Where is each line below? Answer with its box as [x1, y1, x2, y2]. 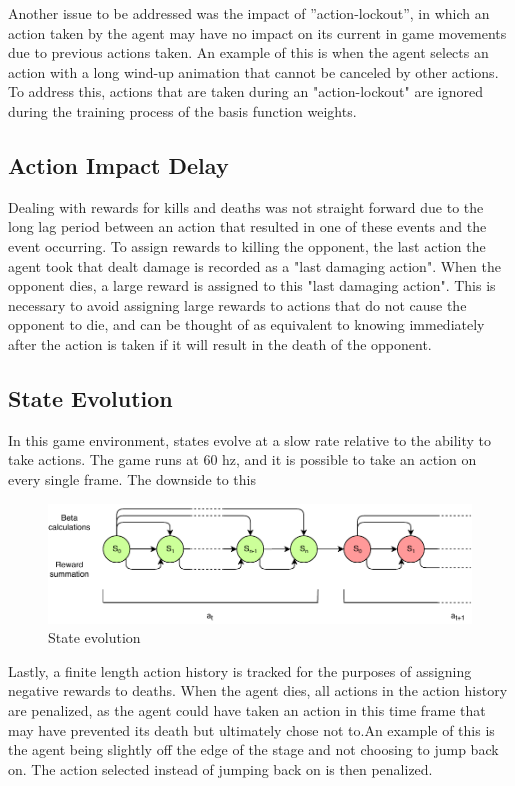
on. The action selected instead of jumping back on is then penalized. [8, 758, 433, 779]
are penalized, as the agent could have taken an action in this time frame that [8, 699, 486, 720]
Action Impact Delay [8, 149, 229, 180]
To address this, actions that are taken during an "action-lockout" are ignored [8, 81, 483, 102]
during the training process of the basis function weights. [8, 100, 357, 121]
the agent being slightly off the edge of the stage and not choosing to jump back [8, 739, 499, 760]
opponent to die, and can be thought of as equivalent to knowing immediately [8, 314, 485, 335]
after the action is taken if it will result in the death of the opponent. [8, 333, 432, 354]
